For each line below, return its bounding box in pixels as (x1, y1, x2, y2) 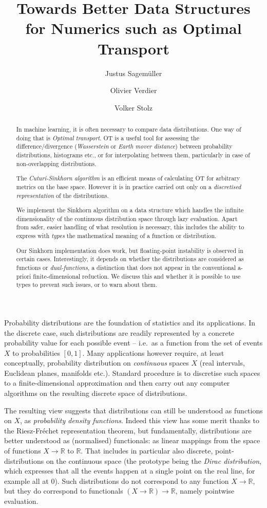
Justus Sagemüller (105, 67, 162, 78)
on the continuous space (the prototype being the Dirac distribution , (46, 455, 262, 466)
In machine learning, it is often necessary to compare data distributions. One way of (16, 125, 241, 134)
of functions (4, 445, 41, 456)
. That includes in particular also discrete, (81, 445, 213, 456)
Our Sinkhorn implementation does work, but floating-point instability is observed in (16, 246, 243, 255)
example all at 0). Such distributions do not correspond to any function (4, 475, 229, 486)
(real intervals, (199, 357, 245, 368)
